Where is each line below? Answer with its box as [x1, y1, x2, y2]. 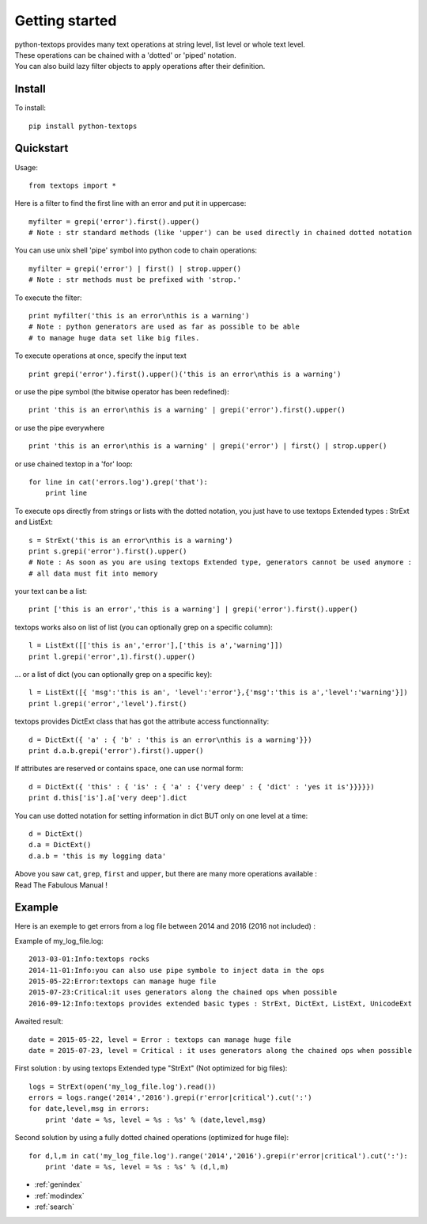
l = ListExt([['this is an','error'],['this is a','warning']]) [28, 641, 284, 650]
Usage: [14, 162, 39, 172]
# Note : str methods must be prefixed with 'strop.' [28, 276, 241, 284]
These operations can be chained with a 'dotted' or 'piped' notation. [14, 50, 236, 59]
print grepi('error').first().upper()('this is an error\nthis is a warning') [28, 369, 342, 378]
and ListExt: [14, 517, 53, 526]
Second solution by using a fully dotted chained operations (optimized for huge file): [14, 1133, 289, 1142]
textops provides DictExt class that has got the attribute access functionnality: [14, 717, 270, 726]
